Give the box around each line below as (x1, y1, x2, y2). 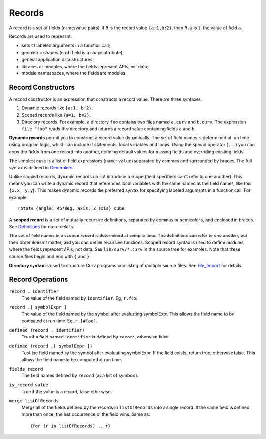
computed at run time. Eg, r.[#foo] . (21, 318, 98, 324)
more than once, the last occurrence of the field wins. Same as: (21, 411, 150, 417)
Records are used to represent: (9, 34, 72, 39)
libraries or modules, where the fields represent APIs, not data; (21, 63, 149, 69)
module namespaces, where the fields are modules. (21, 70, 127, 76)
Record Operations (9, 275, 68, 283)
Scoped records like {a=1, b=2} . (21, 112, 91, 118)
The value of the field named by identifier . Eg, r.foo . (21, 295, 138, 301)
